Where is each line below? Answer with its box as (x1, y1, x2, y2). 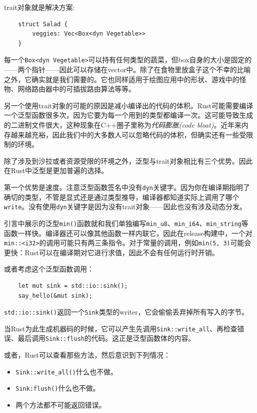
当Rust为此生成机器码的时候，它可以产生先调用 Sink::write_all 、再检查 (4, 323, 238, 333)
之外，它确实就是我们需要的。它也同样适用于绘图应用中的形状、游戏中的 (4, 74, 239, 84)
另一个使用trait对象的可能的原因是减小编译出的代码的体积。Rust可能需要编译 (4, 100, 253, 110)
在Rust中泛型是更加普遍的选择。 (4, 165, 108, 176)
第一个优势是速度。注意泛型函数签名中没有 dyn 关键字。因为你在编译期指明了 (4, 182, 250, 192)
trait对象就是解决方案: (4, 2, 75, 12)
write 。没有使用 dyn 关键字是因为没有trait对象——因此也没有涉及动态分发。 (4, 201, 247, 212)
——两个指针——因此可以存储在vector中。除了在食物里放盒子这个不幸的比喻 (4, 64, 251, 75)
